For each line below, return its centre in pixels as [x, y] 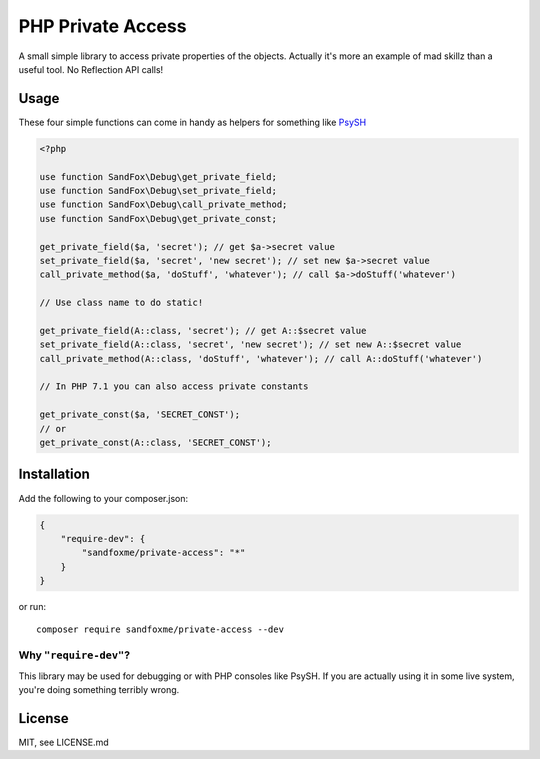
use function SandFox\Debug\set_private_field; [158, 190]
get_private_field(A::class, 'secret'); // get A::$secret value [203, 330]
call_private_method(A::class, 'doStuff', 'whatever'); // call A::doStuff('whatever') [261, 358]
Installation [54, 474]
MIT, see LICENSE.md [63, 742]
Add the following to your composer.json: [103, 498]
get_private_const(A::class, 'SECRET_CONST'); [155, 443]
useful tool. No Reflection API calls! [91, 69]
